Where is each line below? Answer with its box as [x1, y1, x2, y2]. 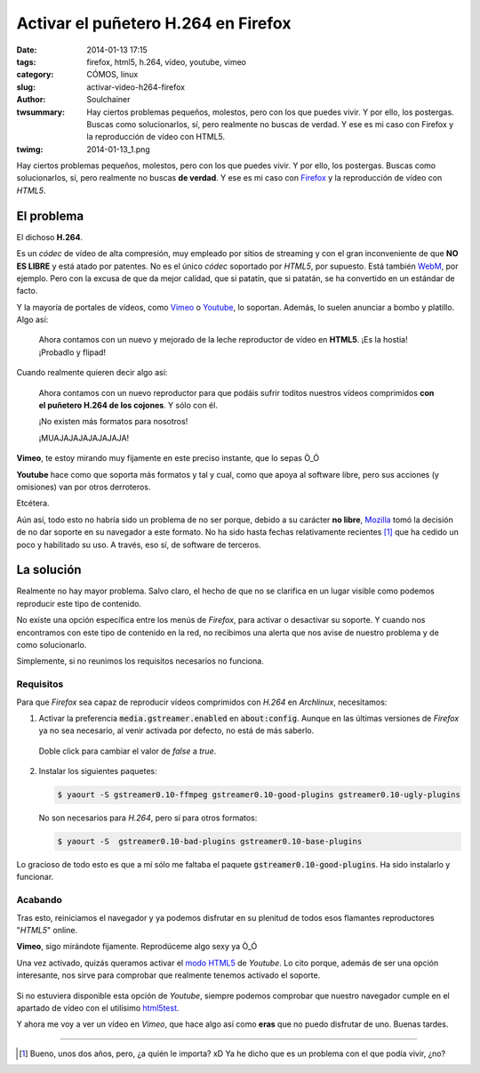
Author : [16, 94, 46, 105]
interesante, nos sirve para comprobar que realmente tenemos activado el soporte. [16, 970, 321, 980]
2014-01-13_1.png [86, 143, 150, 155]
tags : [16, 56, 36, 67]
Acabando [16, 894, 62, 907]
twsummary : [16, 107, 66, 117]
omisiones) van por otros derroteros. [16, 481, 151, 492]
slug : [16, 81, 36, 93]
